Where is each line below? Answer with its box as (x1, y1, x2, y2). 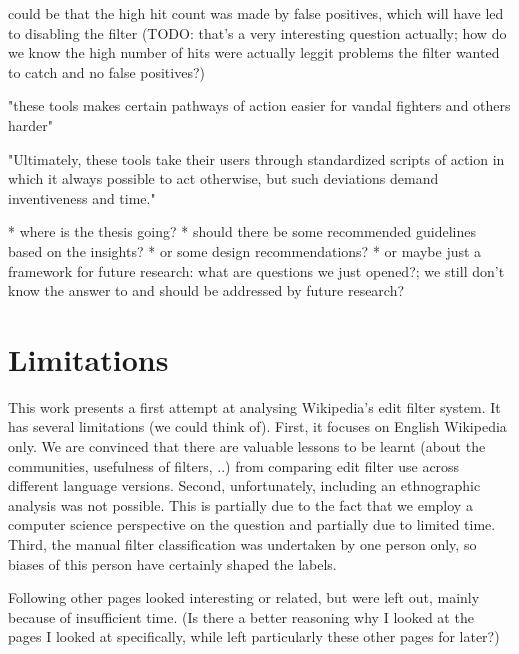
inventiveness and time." (8, 187, 156, 208)
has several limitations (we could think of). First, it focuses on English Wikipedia (8, 416, 507, 437)
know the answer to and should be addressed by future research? (8, 280, 405, 301)
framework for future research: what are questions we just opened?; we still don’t (8, 260, 505, 281)
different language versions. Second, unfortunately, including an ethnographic (8, 475, 481, 496)
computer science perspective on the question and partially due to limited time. (8, 514, 496, 535)
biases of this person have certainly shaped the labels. (8, 553, 337, 574)
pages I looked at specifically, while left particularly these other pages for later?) (8, 626, 500, 647)
